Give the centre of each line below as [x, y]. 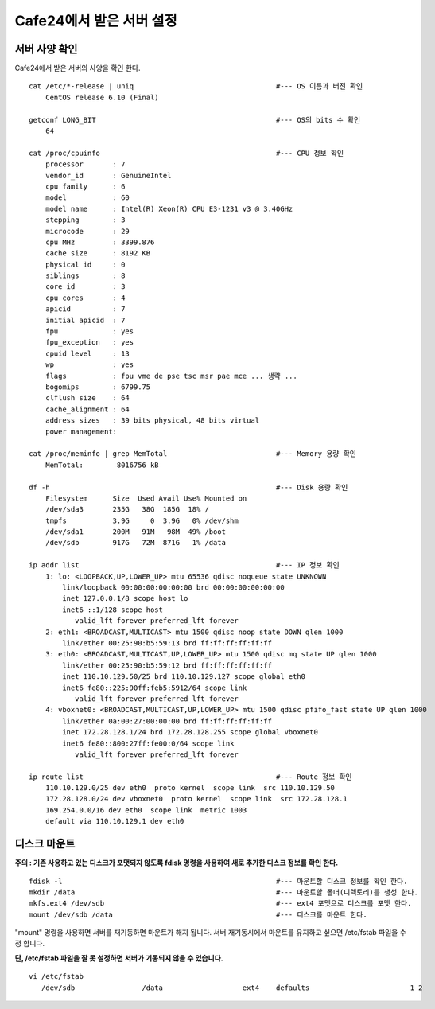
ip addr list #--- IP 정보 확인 [184, 565]
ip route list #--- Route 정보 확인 [190, 777]
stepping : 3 [85, 220]
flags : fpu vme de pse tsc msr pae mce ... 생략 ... [171, 376]
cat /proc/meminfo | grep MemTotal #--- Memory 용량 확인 [193, 454]
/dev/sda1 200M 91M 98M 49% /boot [136, 532]
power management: [81, 431]
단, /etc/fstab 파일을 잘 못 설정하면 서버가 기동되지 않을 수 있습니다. [119, 958]
